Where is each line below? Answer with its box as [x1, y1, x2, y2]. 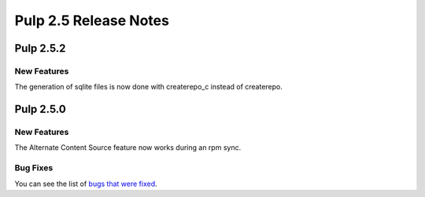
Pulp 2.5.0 [14, 103, 66, 116]
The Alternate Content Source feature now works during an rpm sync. [14, 143, 242, 152]
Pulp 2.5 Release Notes [14, 12, 169, 29]
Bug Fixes [14, 162, 54, 173]
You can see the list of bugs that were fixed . [14, 179, 157, 188]
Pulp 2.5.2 [14, 42, 66, 55]
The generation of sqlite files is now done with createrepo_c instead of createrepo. [14, 82, 283, 92]
